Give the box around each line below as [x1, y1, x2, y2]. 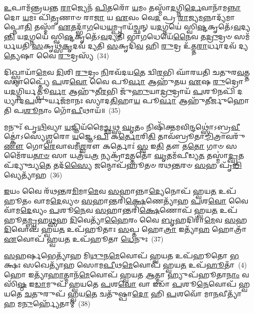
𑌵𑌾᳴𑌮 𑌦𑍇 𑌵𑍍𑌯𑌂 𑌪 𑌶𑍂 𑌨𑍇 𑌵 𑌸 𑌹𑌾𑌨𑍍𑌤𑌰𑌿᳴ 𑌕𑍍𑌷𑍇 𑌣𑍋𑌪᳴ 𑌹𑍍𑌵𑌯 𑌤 [4, 205, 218, 215]
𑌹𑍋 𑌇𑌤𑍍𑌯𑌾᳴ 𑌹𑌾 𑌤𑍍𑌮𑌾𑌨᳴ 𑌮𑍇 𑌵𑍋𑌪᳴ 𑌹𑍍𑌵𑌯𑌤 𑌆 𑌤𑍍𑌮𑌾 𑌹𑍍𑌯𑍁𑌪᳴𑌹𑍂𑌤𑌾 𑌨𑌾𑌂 [4, 269, 240, 279]
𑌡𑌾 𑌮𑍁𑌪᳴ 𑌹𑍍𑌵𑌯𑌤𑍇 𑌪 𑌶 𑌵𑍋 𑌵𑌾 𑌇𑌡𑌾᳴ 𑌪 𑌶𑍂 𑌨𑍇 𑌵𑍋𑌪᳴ [35, 279, 236, 289]
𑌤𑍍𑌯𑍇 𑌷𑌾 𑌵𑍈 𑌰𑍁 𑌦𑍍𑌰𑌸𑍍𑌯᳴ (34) [4, 50, 109, 60]
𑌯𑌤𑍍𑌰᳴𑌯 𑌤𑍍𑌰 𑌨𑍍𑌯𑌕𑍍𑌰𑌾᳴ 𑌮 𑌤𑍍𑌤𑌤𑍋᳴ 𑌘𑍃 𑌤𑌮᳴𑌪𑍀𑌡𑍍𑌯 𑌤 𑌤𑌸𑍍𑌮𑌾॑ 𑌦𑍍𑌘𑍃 [69, 150, 238, 160]
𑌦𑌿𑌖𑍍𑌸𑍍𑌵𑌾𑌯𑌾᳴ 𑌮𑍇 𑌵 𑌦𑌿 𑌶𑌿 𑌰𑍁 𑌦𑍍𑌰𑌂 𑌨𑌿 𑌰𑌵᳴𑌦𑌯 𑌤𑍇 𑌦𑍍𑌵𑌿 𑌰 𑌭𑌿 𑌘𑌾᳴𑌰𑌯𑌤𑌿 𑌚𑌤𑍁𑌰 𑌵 [4, 67, 244, 77]
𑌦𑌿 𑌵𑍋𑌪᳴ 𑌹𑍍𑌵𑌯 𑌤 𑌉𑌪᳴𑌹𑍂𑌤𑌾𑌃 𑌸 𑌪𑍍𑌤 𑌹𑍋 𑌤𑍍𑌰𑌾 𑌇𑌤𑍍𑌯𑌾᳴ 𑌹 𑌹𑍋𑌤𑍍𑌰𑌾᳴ [4, 224, 247, 234]
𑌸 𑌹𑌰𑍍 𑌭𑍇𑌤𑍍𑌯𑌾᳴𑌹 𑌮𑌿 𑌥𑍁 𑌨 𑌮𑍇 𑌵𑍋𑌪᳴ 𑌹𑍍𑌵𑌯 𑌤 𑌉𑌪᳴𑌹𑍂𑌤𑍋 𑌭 [4, 250, 239, 260]
